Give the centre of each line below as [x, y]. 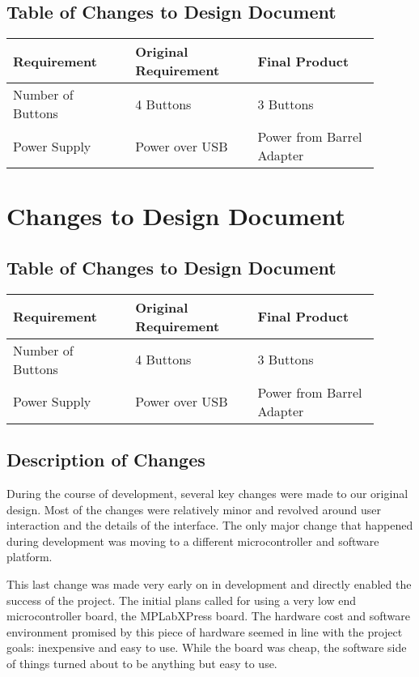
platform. [30, 557]
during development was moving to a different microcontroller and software [193, 541]
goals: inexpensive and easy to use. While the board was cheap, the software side [207, 647]
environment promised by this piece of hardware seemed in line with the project [205, 631]
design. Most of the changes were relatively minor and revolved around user [194, 509]
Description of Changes [106, 460]
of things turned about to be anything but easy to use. [142, 663]
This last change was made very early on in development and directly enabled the [209, 583]
